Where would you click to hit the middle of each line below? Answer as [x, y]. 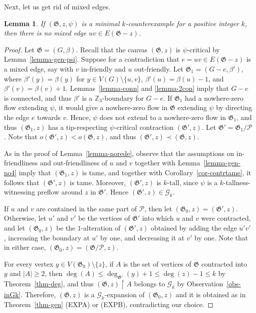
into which [158, 218]
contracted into [224, 263]
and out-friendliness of [73, 163]
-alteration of [101, 228]
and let [15, 228]
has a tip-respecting [78, 127]
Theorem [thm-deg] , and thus [49, 284]
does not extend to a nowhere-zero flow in [163, 117]
